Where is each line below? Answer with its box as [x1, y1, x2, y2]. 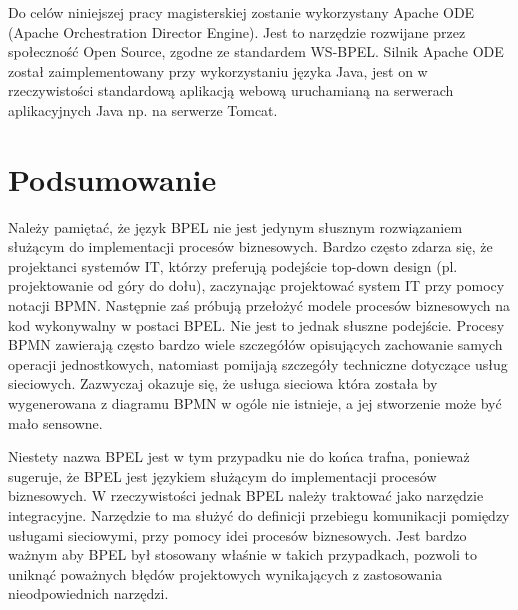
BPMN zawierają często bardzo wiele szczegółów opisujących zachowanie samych [8, 334, 503, 355]
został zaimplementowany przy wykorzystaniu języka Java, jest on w [8, 60, 428, 81]
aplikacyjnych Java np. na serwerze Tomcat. [8, 99, 278, 120]
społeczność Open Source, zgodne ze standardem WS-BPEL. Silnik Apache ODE [8, 41, 504, 62]
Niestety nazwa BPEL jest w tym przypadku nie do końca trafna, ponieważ [8, 446, 470, 467]
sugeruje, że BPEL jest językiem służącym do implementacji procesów [8, 465, 437, 486]
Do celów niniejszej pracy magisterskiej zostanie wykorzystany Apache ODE [8, 2, 475, 22]
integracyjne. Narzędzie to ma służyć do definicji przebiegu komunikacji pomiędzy [8, 505, 510, 525]
